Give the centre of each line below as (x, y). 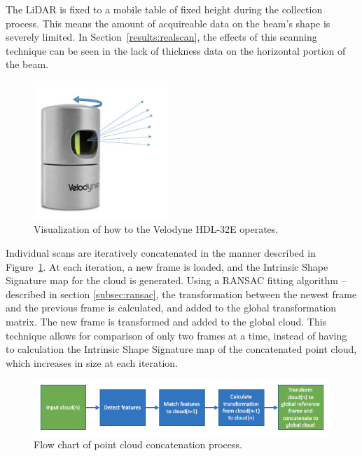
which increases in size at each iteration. (92, 362)
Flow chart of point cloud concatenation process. (138, 444)
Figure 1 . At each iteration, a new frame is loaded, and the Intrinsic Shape (167, 266)
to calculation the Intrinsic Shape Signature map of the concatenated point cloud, (181, 349)
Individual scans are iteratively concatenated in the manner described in (161, 253)
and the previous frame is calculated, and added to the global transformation (171, 308)
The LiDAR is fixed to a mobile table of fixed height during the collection (164, 9)
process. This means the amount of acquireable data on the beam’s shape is (168, 23)
